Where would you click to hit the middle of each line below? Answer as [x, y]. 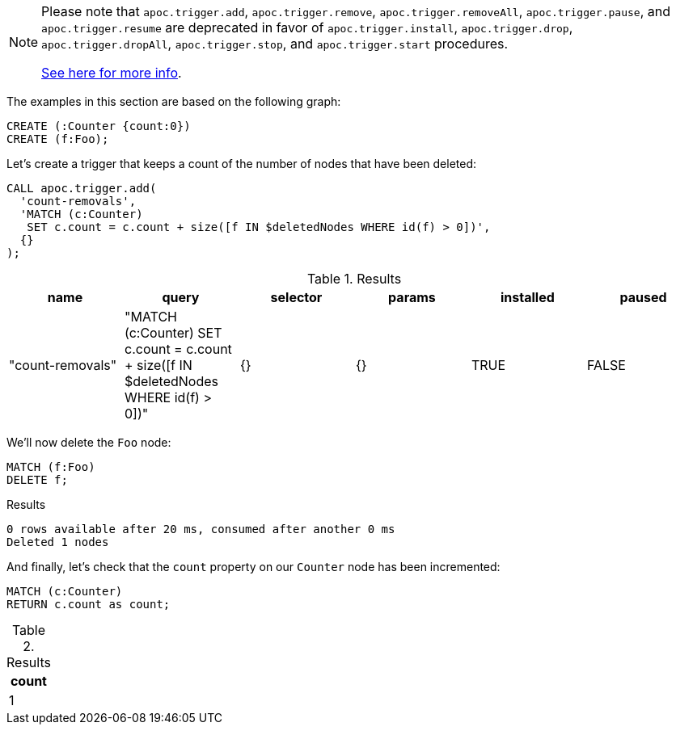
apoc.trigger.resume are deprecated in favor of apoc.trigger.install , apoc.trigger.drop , [307, 27]
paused [643, 297]
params [412, 297]
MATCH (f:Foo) [51, 467]
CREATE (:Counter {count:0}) [99, 126]
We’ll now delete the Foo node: [89, 442]
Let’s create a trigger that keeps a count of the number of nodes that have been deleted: [242, 164]
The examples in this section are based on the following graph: [174, 101]
